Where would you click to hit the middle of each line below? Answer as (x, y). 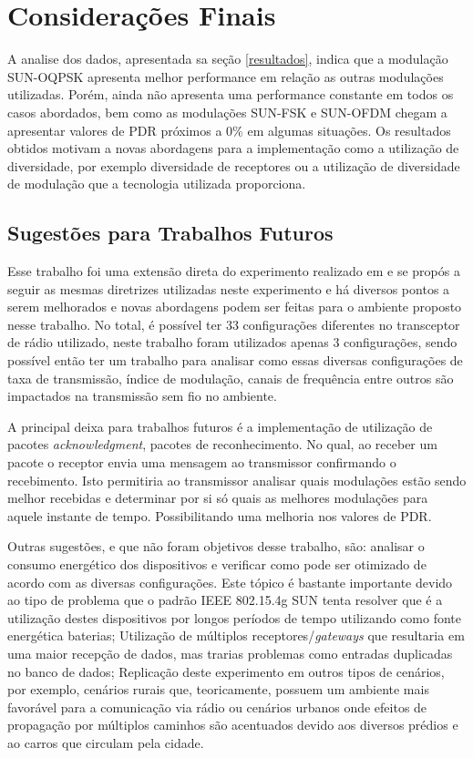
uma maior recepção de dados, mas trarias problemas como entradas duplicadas (230, 653)
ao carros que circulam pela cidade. (106, 742)
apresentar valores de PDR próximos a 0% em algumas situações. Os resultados (229, 130)
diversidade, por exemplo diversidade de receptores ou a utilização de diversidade (234, 165)
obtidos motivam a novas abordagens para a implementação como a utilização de (233, 148)
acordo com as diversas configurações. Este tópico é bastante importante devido (230, 582)
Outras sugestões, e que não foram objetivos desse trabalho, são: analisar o (216, 546)
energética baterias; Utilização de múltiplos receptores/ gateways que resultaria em (236, 635)
